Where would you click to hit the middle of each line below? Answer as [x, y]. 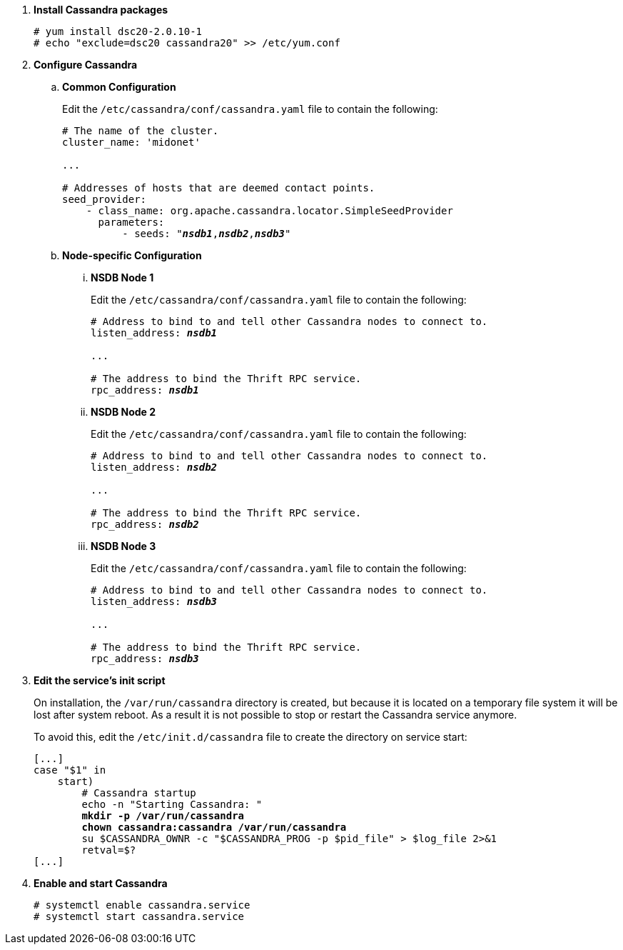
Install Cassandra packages [101, 10]
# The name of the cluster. [141, 131]
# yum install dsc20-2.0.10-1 [118, 31]
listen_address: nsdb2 [154, 467]
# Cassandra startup [139, 793]
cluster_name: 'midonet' [131, 142]
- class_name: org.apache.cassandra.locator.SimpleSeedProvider [269, 211]
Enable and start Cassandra [101, 883]
